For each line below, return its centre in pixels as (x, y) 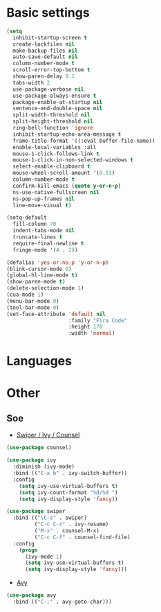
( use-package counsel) (39, 448)
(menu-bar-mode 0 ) (33, 301)
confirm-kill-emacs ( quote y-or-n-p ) (67, 186)
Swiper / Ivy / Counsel (48, 435)
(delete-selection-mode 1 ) (45, 288)
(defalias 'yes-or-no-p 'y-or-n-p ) (58, 262)
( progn (28, 550)
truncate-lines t (38, 237)
